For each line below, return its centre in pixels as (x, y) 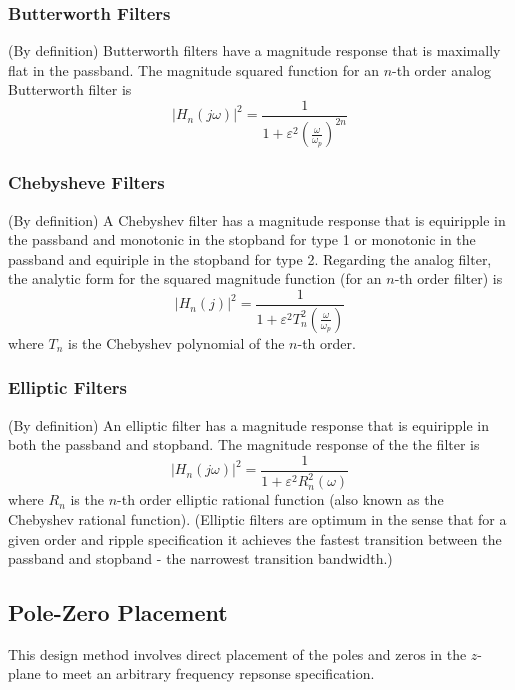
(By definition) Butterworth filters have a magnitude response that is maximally (254, 50)
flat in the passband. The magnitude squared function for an (193, 69)
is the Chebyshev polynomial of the (176, 342)
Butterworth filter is (70, 89)
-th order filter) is (448, 278)
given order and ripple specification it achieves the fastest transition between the (255, 538)
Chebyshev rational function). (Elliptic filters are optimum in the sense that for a (257, 518)
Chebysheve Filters (86, 182)
